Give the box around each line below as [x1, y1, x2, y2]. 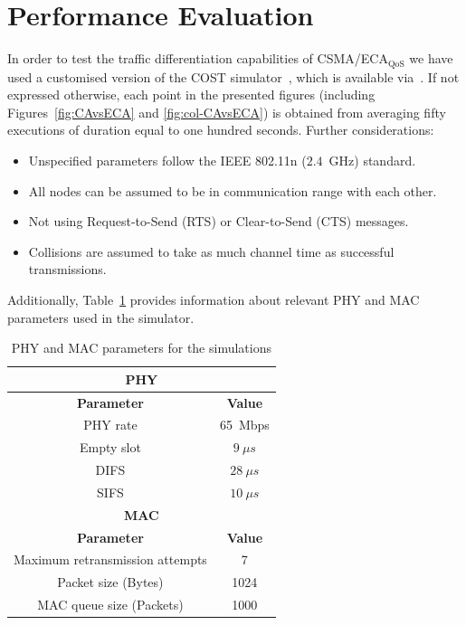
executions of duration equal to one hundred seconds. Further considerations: [7, 120, 434, 139]
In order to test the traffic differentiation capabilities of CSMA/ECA [7, 49, 388, 68]
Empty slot [79, 438, 141, 457]
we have [409, 49, 453, 68]
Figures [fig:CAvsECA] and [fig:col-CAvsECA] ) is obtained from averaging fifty [7, 102, 446, 121]
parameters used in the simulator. [7, 308, 195, 327]
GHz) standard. [328, 150, 416, 169]
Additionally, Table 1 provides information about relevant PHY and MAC [7, 289, 420, 308]
